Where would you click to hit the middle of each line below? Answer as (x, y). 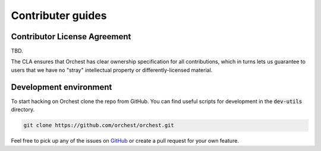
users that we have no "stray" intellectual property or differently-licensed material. (112, 70)
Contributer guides (59, 15)
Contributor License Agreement (71, 37)
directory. (23, 109)
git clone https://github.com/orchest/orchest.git (99, 125)
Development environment (62, 87)
